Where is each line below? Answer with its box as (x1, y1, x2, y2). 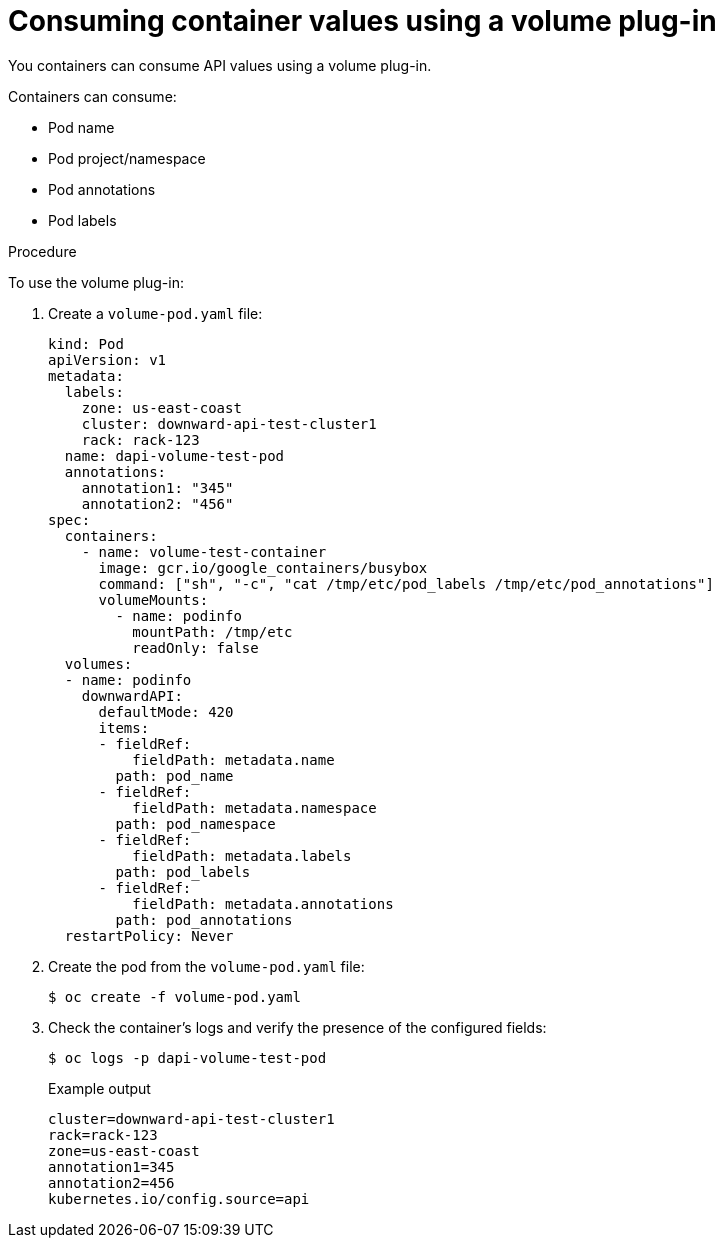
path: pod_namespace (115, 815, 276, 832)
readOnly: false (132, 639, 259, 656)
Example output (48, 1079, 151, 1097)
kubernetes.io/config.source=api (48, 1190, 310, 1207)
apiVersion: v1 (48, 351, 167, 368)
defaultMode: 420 (98, 703, 234, 720)
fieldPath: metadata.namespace (132, 799, 377, 816)
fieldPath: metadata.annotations (132, 895, 394, 912)
